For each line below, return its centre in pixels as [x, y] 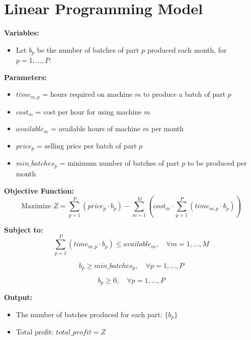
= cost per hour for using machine [89, 111]
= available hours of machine [96, 128]
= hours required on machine [87, 94]
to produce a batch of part [184, 94]
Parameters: [26, 77]
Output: [18, 297]
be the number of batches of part [88, 49]
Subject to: [24, 229]
